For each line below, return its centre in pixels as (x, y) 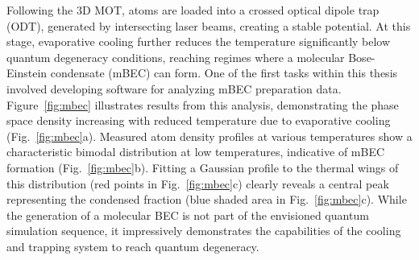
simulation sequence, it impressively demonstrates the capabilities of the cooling (204, 231)
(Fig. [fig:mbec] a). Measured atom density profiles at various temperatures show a (209, 136)
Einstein (27, 73)
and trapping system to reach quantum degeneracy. (133, 246)
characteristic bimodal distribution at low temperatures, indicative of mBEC (196, 152)
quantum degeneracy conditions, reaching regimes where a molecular (176, 57)
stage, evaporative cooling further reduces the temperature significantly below (199, 41)
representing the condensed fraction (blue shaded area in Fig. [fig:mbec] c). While (207, 199)
